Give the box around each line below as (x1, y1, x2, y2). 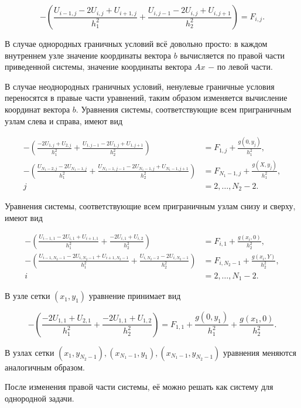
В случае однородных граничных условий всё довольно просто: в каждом (5, 38, 268, 49)
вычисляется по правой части (180, 49, 285, 61)
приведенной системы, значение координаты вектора (5, 60, 192, 73)
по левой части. (217, 60, 273, 73)
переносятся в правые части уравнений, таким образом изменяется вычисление (5, 91, 288, 104)
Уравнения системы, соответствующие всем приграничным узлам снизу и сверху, (5, 200, 296, 212)
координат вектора (5, 103, 70, 115)
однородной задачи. (5, 392, 74, 404)
